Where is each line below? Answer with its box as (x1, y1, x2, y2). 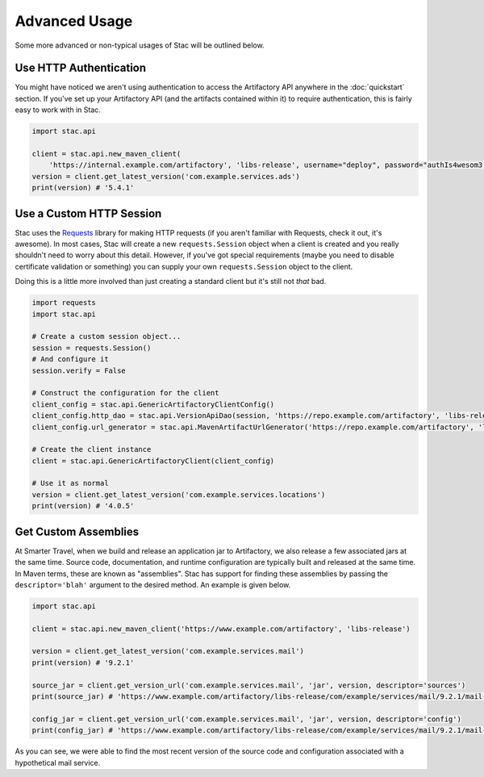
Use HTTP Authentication (15, 61, 147, 75)
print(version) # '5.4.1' (31, 183, 135, 193)
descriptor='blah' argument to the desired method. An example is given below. (15, 579, 291, 589)
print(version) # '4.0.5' (31, 501, 135, 511)
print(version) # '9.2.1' (31, 658, 135, 667)
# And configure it (31, 355, 109, 364)
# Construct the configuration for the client (31, 388, 219, 398)
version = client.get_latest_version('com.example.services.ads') (31, 172, 300, 181)
